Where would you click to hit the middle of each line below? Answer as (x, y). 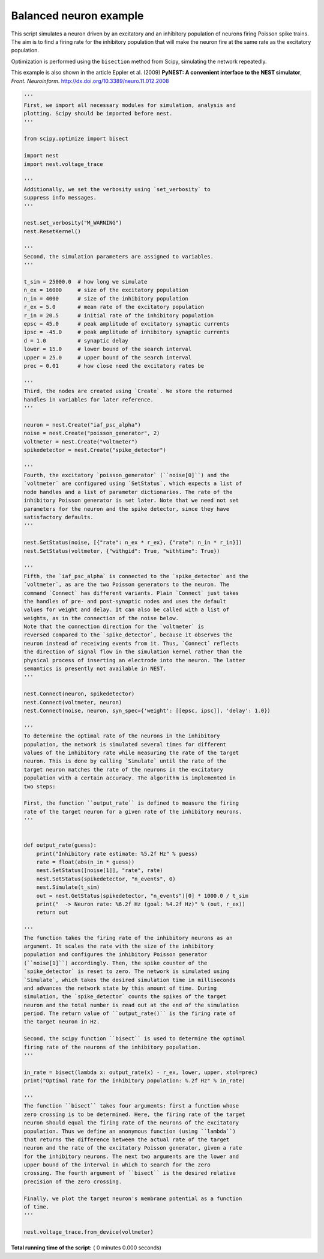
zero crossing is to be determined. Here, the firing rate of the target (134, 1114)
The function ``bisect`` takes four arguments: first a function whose (131, 1106)
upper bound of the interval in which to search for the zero (117, 1165)
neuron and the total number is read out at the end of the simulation (131, 1005)
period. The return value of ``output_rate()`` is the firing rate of (130, 1014)
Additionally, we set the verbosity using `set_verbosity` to (117, 189)
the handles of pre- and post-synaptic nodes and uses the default (125, 601)
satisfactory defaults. (59, 517)
